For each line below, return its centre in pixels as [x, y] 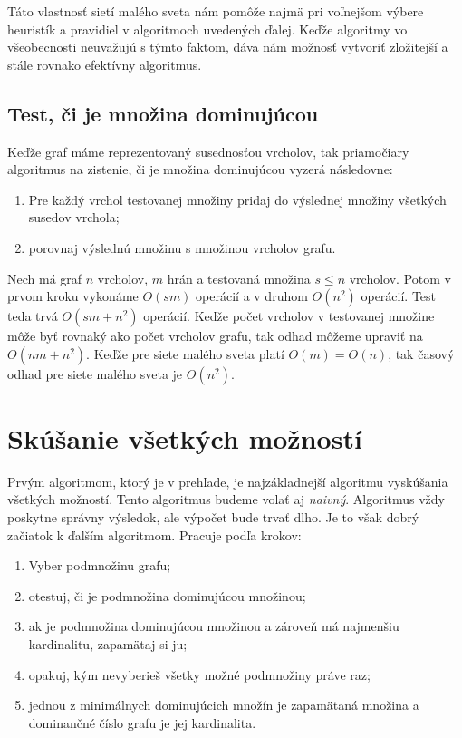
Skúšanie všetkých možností [185, 437]
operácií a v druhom [252, 296]
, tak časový [421, 353]
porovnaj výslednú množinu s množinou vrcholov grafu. [182, 247]
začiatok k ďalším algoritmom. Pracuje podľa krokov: [154, 534]
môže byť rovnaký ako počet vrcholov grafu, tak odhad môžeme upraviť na [215, 336]
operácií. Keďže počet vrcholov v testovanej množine [289, 316]
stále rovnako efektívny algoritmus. [105, 64]
